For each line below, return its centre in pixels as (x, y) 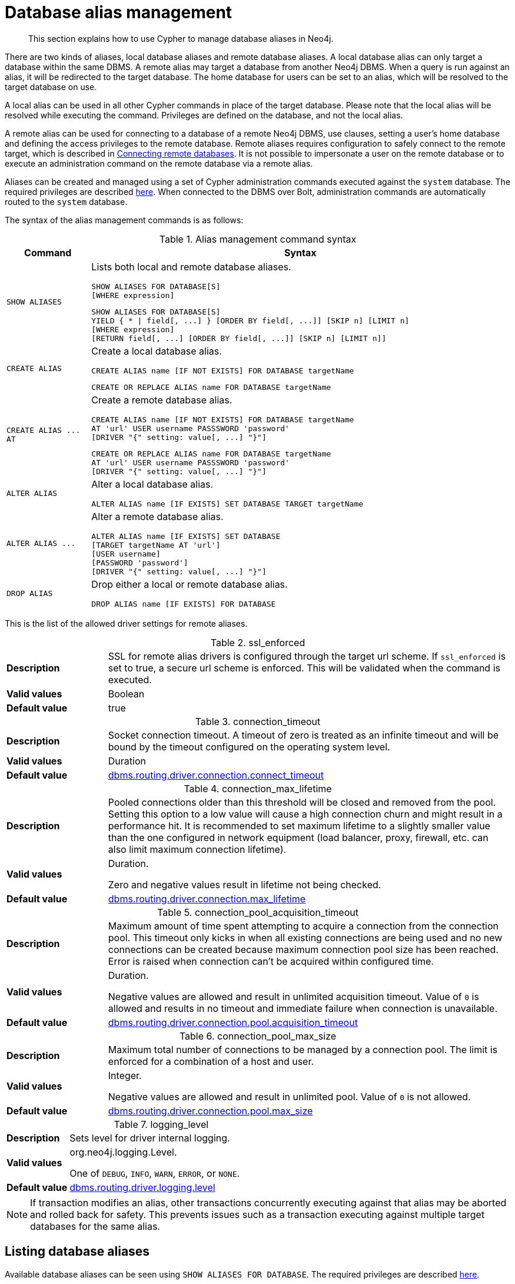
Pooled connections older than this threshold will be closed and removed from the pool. (302, 802)
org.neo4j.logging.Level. (123, 1152)
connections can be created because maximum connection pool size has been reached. (303, 949)
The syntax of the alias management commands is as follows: (124, 220)
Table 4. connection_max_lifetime (258, 788)
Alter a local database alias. (152, 484)
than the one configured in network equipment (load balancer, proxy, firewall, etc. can (298, 837)
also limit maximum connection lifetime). (197, 849)
